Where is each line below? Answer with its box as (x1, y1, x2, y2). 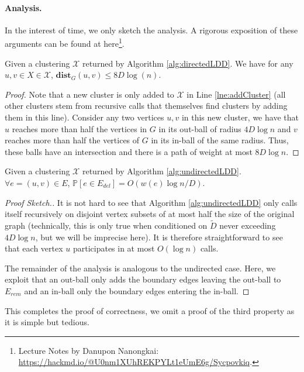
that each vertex (5, 242, 63, 254)
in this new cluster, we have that (181, 111, 299, 123)
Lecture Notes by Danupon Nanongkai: (18, 344, 159, 356)
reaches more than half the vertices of (5, 134, 140, 146)
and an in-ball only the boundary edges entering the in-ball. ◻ (24, 284, 250, 297)
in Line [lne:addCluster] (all (186, 88, 286, 100)
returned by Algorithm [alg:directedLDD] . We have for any (82, 57, 293, 69)
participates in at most (72, 242, 155, 254)
